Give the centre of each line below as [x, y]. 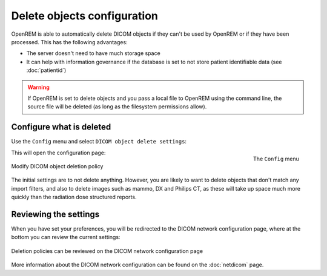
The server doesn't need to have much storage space [93, 53]
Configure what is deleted [61, 127]
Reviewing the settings [55, 214]
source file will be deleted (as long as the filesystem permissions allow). [117, 107]
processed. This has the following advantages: [69, 42]
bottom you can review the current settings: [66, 237]
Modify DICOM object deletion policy [57, 166]
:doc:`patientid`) [46, 70]
